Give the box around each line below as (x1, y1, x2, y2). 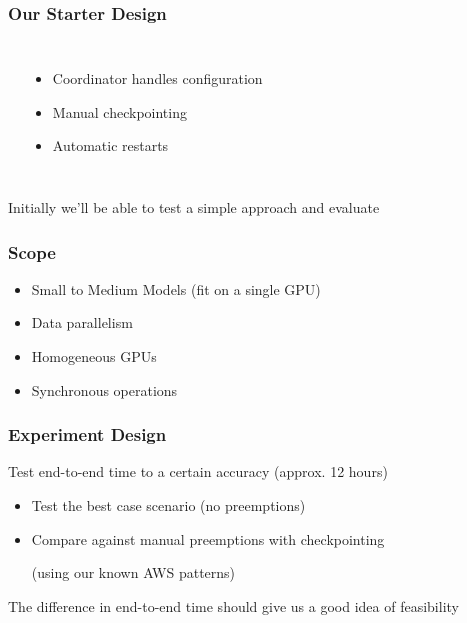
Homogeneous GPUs (31, 346, 157, 366)
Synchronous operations (31, 379, 178, 400)
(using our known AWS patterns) (31, 562, 236, 583)
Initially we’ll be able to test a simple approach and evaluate (8, 197, 380, 217)
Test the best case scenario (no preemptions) (31, 495, 306, 515)
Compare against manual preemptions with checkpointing (31, 528, 385, 549)
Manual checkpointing (52, 101, 187, 122)
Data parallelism (31, 312, 133, 333)
